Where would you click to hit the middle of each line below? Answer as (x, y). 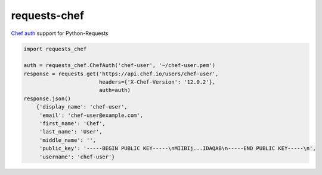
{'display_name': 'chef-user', (82, 107)
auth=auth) (115, 90)
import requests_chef (55, 49)
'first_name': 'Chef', (72, 124)
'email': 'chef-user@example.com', (91, 115)
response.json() (47, 98)
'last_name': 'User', (71, 132)
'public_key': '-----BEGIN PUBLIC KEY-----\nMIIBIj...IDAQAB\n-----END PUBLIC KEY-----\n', (177, 149)
